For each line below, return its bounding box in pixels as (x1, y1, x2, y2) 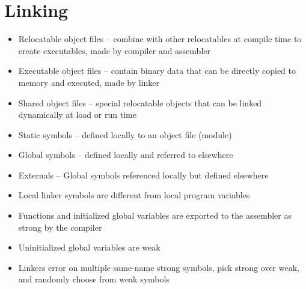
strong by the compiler (18, 221, 102, 233)
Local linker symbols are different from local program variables (18, 189, 250, 201)
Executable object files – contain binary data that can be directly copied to (18, 64, 296, 77)
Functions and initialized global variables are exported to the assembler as (18, 209, 292, 222)
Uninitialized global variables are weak (18, 241, 161, 254)
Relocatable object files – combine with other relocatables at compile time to (18, 32, 302, 45)
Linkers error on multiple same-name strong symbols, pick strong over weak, (18, 261, 299, 273)
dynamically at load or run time (18, 108, 136, 121)
